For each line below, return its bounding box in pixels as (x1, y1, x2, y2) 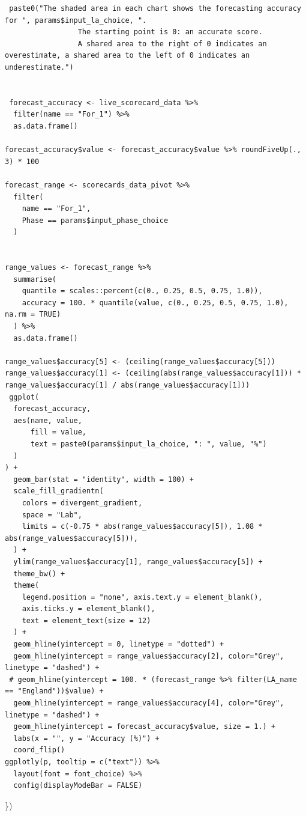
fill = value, (30, 428, 87, 437)
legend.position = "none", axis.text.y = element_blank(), (22, 592, 263, 601)
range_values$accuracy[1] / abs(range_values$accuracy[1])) (5, 381, 250, 389)
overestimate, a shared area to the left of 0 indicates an (5, 51, 250, 60)
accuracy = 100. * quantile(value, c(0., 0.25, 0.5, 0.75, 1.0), (22, 298, 289, 307)
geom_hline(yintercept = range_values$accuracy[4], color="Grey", (13, 699, 284, 708)
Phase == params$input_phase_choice (22, 216, 169, 225)
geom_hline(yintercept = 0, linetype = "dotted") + (13, 640, 224, 649)
